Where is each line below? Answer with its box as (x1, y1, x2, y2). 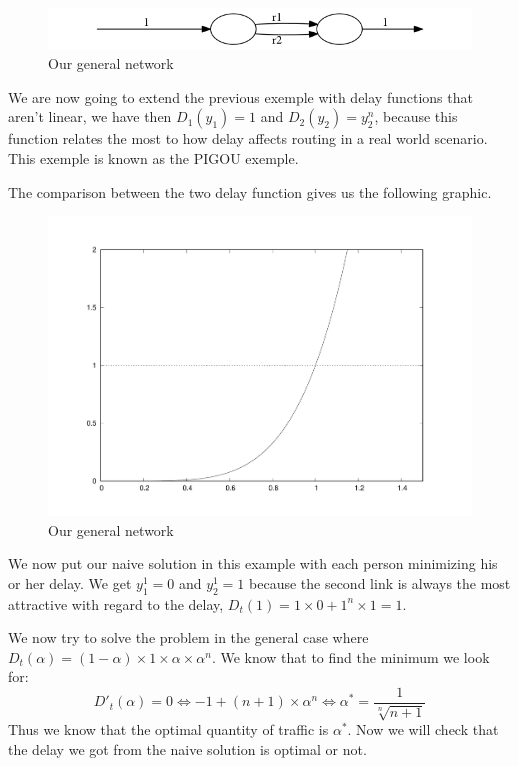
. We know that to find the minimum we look (211, 646, 490, 667)
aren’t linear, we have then (8, 106, 172, 127)
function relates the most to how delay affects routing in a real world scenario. (8, 128, 488, 149)
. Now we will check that (347, 719, 499, 740)
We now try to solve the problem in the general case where (8, 627, 369, 648)
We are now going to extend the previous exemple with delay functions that (8, 86, 473, 107)
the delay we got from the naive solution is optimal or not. (8, 738, 367, 759)
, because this (374, 106, 458, 127)
